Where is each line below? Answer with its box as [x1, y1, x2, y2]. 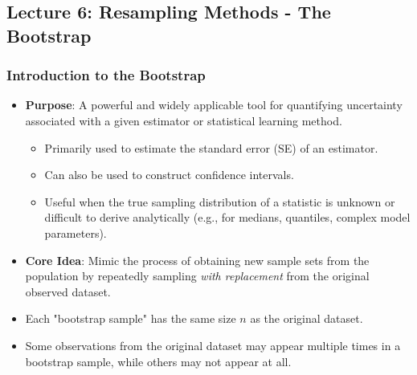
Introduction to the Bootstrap [6, 65, 206, 85]
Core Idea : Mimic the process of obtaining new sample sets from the [25, 251, 370, 268]
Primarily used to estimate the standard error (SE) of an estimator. [44, 139, 378, 156]
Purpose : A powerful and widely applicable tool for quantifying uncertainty [25, 96, 403, 113]
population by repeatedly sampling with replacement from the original [25, 267, 370, 284]
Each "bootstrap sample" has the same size [25, 310, 236, 327]
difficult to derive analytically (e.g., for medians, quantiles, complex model [44, 209, 411, 226]
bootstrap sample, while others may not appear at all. [25, 353, 292, 369]
